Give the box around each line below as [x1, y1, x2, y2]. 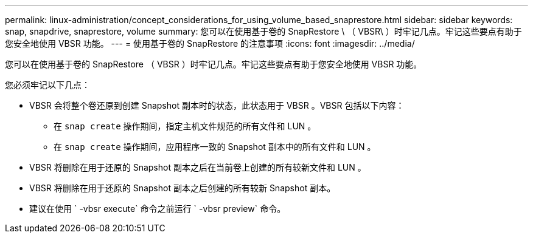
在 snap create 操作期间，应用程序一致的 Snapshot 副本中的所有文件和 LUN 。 [54, 141, 376, 152]
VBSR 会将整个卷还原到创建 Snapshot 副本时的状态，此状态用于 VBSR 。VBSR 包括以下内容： [29, 100, 405, 110]
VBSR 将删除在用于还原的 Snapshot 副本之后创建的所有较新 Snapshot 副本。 [29, 183, 336, 193]
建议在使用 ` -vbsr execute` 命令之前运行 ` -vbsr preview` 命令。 [29, 203, 286, 214]
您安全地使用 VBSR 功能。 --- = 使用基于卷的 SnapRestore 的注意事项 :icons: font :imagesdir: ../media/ [5, 38, 415, 49]
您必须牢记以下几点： [5, 80, 90, 90]
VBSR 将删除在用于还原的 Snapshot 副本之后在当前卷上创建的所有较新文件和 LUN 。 [29, 162, 366, 172]
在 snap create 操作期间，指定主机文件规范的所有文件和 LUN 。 [54, 121, 316, 131]
